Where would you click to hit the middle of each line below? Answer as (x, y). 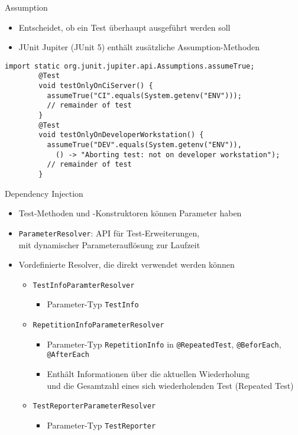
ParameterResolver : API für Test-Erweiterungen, (109, 233)
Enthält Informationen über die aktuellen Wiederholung (148, 373)
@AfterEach (68, 355)
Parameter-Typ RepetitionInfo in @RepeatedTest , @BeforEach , (164, 344)
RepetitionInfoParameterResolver (98, 325)
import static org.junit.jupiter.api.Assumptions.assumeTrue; (130, 66)
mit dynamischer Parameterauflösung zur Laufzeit (109, 244)
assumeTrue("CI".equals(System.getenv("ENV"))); (144, 95)
